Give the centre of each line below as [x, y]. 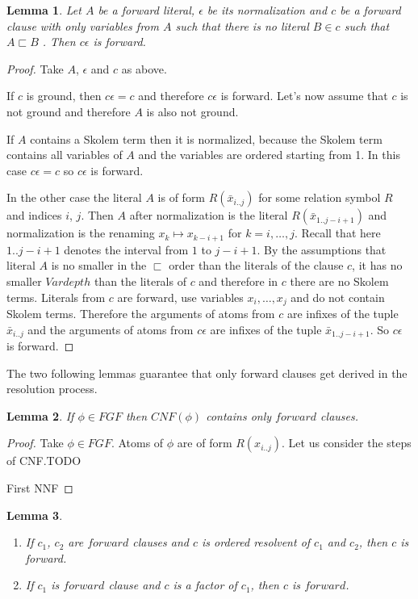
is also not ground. [192, 111]
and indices [34, 215]
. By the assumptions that [322, 249]
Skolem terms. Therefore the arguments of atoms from [141, 314]
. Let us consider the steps [347, 443]
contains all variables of [65, 155]
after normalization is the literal [209, 215]
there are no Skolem [339, 281]
